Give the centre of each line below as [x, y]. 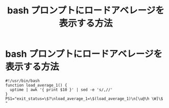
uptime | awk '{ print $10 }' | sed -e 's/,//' [62, 90]
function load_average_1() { [36, 85]
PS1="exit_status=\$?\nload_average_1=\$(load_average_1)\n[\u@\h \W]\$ [84, 99]
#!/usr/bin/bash [22, 81]
